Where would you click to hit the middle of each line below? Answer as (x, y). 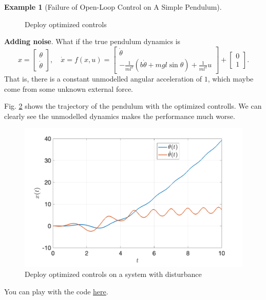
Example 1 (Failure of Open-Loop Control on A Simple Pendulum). (113, 7)
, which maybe (231, 79)
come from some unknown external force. (69, 88)
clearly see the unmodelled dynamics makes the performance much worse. (120, 116)
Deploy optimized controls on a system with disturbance (113, 274)
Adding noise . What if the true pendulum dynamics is (92, 41)
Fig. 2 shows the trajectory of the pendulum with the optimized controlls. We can (133, 106)
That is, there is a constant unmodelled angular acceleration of (103, 79)
